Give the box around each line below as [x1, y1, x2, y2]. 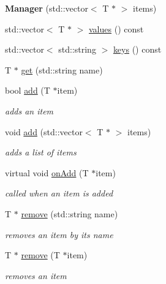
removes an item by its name [5, 228, 113, 241]
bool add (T [5, 84, 50, 97]
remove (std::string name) [21, 207, 118, 220]
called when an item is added [5, 187, 113, 200]
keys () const [113, 43, 162, 56]
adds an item [5, 104, 54, 117]
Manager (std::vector [5, 2, 88, 14]
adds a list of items [5, 146, 77, 159]
